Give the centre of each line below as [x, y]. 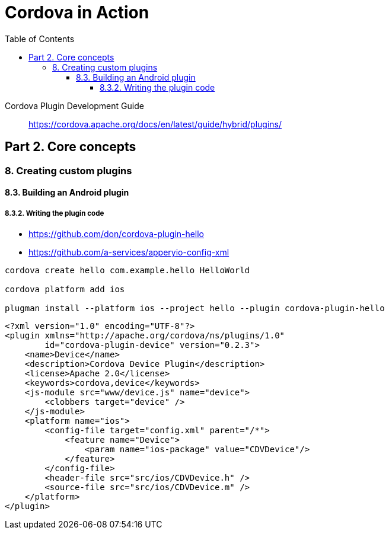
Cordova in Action [77, 12]
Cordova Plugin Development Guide [74, 105]
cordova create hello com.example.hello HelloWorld [127, 270]
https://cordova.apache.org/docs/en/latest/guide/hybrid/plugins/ [155, 124]
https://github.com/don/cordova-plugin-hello [116, 234]
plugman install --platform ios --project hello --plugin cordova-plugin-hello [195, 308]
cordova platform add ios [65, 289]
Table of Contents [40, 39]
